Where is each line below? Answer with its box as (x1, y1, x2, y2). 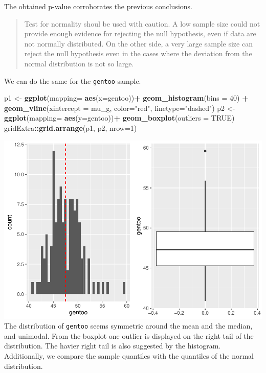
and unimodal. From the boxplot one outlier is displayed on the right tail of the (4, 330, 254, 341)
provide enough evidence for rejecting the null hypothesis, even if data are (24, 28, 256, 39)
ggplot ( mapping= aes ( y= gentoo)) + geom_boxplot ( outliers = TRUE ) (4, 112, 235, 123)
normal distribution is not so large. (24, 58, 134, 68)
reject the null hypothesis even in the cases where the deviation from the (24, 48, 252, 59)
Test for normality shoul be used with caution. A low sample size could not (24, 18, 260, 29)
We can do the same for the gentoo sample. (4, 75, 141, 86)
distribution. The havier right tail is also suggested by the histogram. (4, 340, 221, 351)
